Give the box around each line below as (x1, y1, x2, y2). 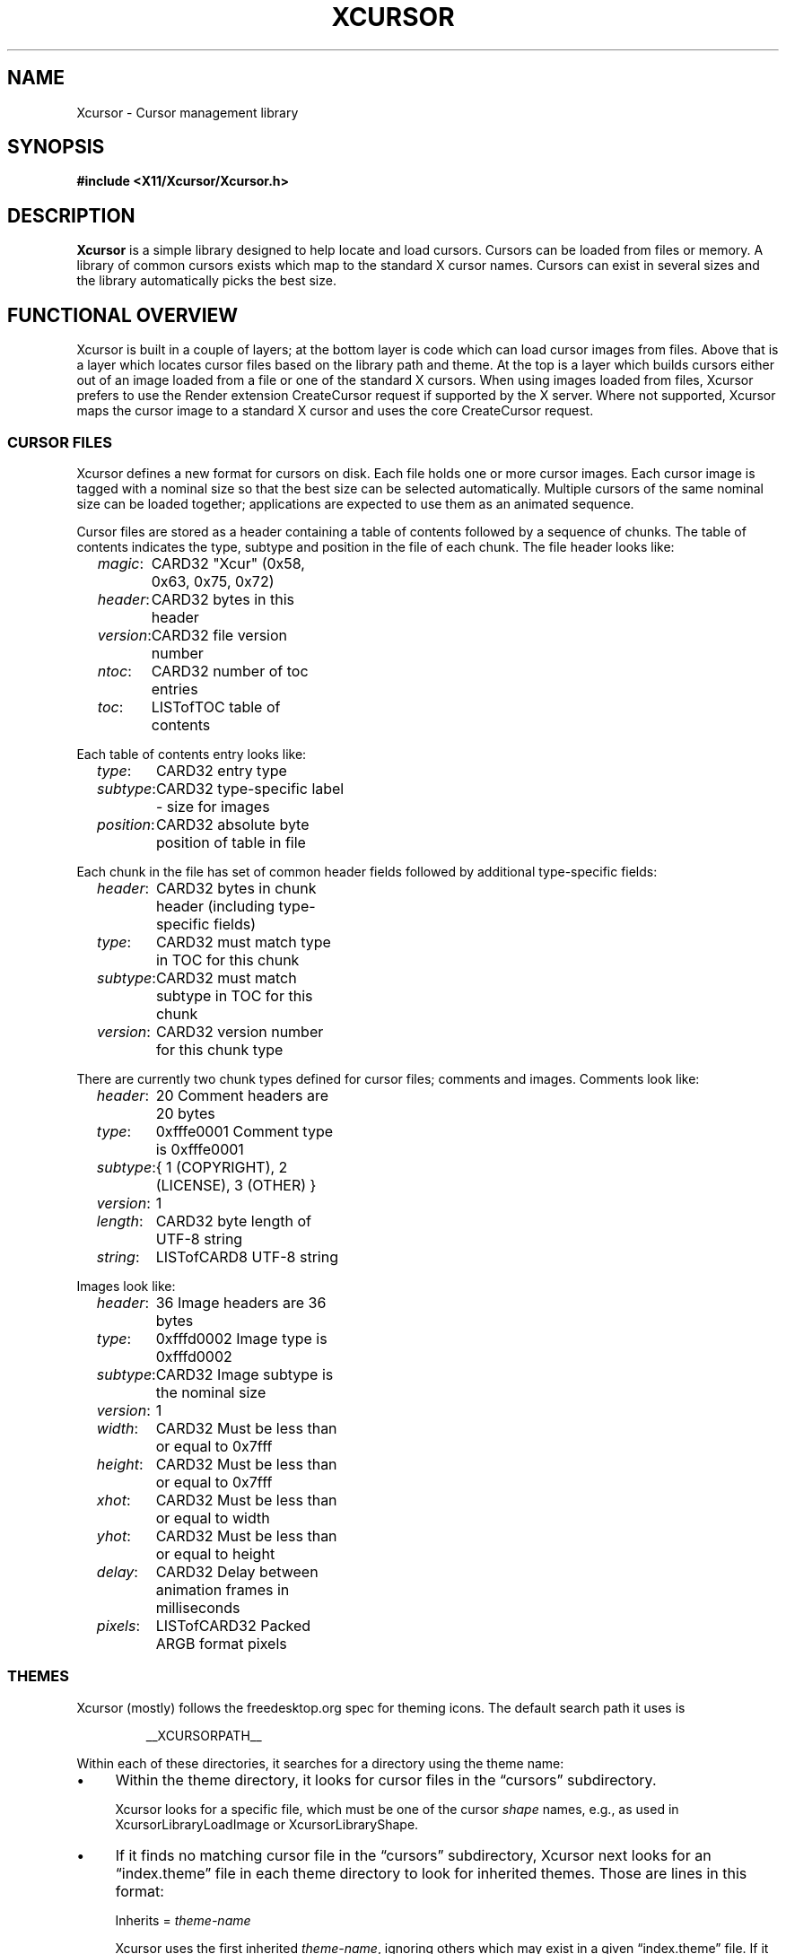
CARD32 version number (155, 1022, 324, 1041)
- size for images (155, 797, 270, 816)
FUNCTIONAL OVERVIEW (7, 303, 239, 327)
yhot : (96, 1526, 131, 1545)
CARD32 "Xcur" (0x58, (151, 554, 305, 572)
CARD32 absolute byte (155, 815, 310, 833)
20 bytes (155, 1103, 215, 1122)
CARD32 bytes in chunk (155, 878, 317, 897)
